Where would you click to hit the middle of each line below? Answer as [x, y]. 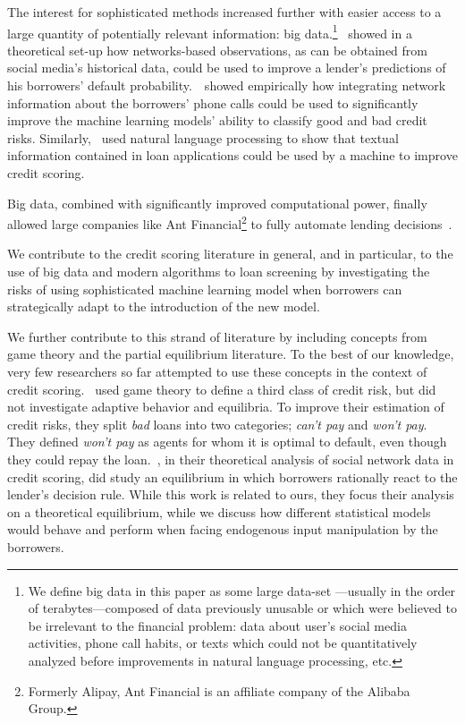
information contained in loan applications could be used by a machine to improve [232, 155]
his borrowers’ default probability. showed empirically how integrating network [227, 85]
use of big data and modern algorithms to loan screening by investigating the [219, 272]
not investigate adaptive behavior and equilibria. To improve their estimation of [226, 407]
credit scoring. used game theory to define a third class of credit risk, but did [222, 389]
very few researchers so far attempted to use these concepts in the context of [217, 371]
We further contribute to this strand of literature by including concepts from [217, 336]
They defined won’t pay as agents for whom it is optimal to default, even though [227, 442]
